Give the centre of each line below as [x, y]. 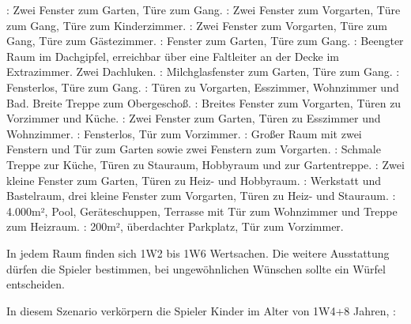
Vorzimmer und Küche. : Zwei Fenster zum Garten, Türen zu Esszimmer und [194, 118]
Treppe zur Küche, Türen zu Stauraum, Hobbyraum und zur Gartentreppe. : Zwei [205, 164]
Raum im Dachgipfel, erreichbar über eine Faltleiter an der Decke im [173, 56]
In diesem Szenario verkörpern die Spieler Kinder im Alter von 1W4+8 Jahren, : [201, 310]
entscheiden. [36, 284]
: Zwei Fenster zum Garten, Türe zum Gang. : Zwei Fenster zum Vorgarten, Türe [204, 9]
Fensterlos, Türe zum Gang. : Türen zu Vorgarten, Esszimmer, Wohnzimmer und [203, 87]
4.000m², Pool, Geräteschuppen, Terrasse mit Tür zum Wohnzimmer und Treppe [202, 211]
